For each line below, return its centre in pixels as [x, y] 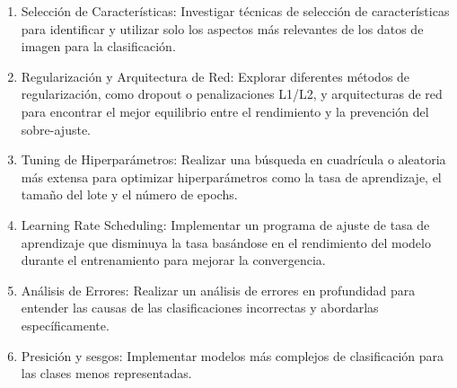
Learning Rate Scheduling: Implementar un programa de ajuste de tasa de [225, 224]
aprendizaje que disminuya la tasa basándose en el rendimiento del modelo [226, 242]
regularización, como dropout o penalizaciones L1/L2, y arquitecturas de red [232, 94]
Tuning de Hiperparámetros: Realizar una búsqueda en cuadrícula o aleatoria [233, 159]
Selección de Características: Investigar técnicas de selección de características [235, 11]
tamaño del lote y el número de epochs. [129, 194]
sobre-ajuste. [56, 129]
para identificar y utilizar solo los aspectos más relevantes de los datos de [222, 28]
